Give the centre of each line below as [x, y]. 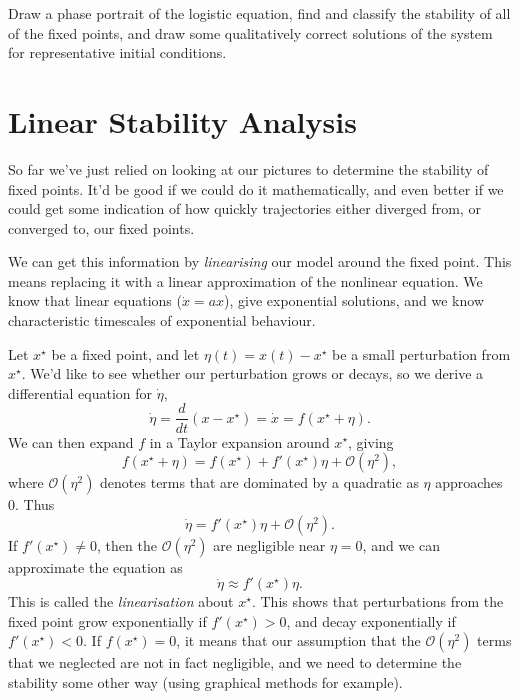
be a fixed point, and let [125, 353]
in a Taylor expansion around [239, 441]
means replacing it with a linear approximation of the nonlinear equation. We [245, 280]
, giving [371, 441]
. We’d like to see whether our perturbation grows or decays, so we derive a [252, 373]
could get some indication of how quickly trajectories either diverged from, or [244, 208]
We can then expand [71, 441]
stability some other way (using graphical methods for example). [205, 682]
